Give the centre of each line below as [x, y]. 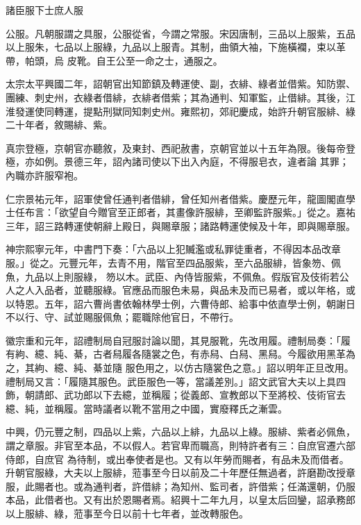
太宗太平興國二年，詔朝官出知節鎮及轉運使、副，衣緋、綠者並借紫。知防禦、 [180, 84]
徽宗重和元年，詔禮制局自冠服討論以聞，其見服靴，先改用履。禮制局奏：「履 [178, 340]
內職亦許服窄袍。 [44, 175]
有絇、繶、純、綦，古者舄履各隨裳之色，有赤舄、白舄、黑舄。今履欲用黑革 [176, 354]
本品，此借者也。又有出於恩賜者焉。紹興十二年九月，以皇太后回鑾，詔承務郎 [180, 500]
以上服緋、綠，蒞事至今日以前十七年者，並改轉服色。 [127, 513]
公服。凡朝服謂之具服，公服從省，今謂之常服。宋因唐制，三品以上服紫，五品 [180, 33]
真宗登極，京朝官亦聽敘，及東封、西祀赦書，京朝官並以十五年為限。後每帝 [176, 148]
